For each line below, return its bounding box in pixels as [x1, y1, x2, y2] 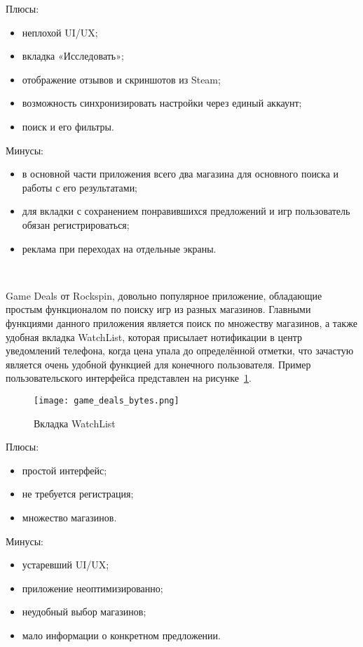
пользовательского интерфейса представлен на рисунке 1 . [6, 371, 252, 385]
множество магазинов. [22, 509, 117, 524]
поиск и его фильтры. [22, 119, 114, 133]
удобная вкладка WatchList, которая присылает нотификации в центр [6, 329, 302, 344]
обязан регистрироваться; [22, 217, 130, 232]
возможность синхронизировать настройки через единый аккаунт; [22, 95, 302, 110]
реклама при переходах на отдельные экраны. [22, 241, 217, 255]
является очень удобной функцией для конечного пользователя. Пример [6, 356, 311, 371]
